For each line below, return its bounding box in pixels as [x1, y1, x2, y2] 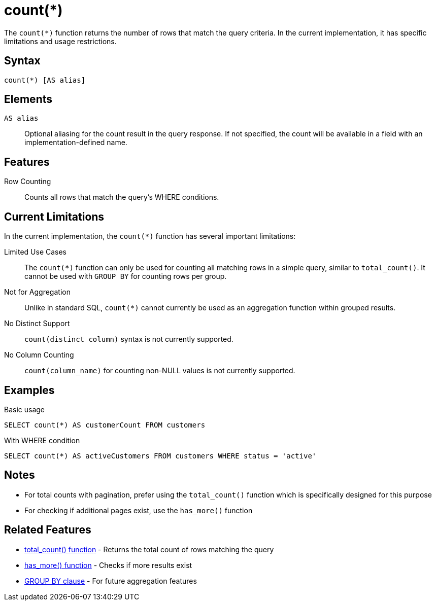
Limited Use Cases [4, 247, 67, 257]
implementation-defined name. [24, 138, 127, 147]
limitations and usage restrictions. [4, 37, 117, 46]
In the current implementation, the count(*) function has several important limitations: [4, 232, 296, 241]
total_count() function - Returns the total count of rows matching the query [24, 545, 274, 554]
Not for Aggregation [4, 288, 71, 297]
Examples [4, 383, 55, 397]
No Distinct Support [4, 319, 70, 328]
